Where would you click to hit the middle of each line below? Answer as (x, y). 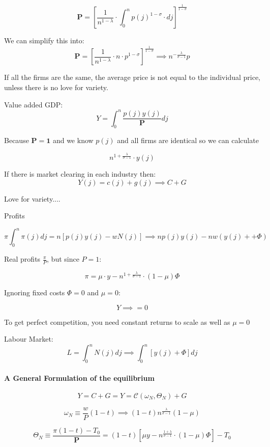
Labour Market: (29, 339)
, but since (63, 259)
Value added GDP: (34, 104)
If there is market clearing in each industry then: (80, 174)
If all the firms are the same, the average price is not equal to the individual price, (132, 77)
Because (17, 140)
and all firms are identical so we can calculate (188, 140)
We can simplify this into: (44, 40)
